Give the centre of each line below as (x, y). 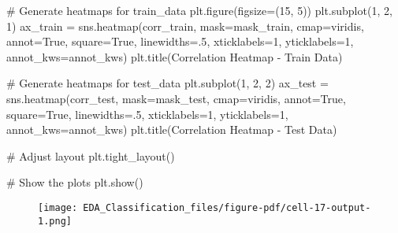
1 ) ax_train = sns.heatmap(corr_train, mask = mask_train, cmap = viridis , (185, 26)
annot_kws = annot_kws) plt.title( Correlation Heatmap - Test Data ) (172, 129)
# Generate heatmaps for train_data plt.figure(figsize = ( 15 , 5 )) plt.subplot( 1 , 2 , (199, 10)
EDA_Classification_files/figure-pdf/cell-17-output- (227, 207)
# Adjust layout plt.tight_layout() (91, 155)
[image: (58, 207)
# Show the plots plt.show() (75, 182)
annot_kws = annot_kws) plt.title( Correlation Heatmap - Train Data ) (175, 56)
